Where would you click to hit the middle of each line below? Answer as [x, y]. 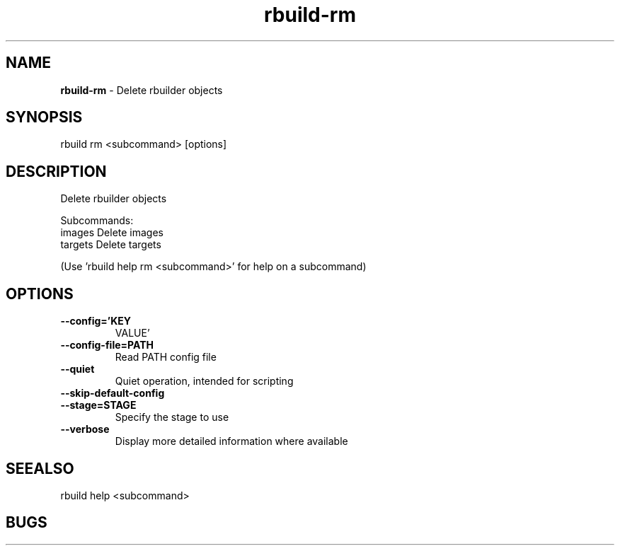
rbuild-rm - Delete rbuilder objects [142, 90]
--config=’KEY [96, 321]
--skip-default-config [113, 393]
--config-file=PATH [107, 345]
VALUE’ [132, 333]
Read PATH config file [166, 357]
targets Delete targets [111, 245]
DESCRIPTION [56, 171]
